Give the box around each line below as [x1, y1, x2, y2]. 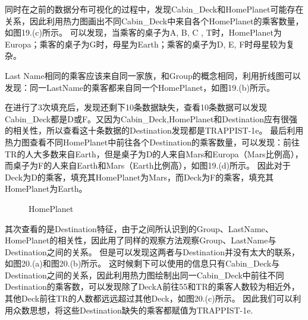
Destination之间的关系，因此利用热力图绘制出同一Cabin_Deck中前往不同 [5, 268, 284, 281]
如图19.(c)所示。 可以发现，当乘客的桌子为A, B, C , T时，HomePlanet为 [5, 26, 282, 39]
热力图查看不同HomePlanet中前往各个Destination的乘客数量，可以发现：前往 [5, 135, 300, 148]
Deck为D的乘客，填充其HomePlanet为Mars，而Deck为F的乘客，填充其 [5, 170, 274, 183]
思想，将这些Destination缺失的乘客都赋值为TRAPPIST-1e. [29, 303, 253, 316]
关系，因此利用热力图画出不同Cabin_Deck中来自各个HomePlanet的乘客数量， [5, 14, 304, 27]
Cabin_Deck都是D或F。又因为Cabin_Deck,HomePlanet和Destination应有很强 [5, 112, 298, 125]
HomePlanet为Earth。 [5, 182, 87, 195]
